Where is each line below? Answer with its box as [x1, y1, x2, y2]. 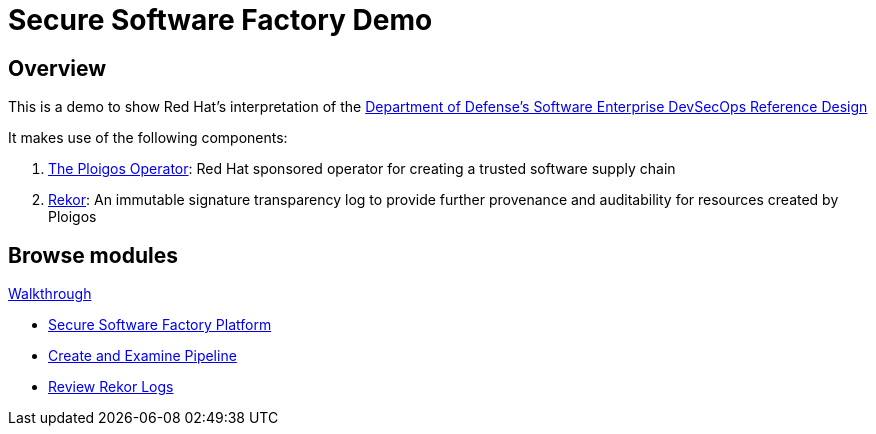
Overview [8, 55, 107, 81]
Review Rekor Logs [48, 378, 174, 396]
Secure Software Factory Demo [8, 3, 433, 37]
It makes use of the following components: [8, 129, 288, 147]
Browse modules [8, 242, 178, 268]
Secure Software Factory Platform [48, 316, 272, 334]
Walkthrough [8, 285, 92, 303]
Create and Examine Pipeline [48, 347, 237, 365]
